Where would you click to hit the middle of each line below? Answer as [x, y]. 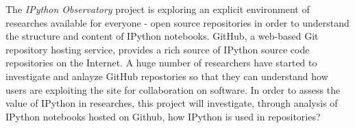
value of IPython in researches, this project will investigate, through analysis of [172, 103]
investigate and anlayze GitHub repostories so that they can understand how [167, 76]
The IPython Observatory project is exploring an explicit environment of [158, 9]
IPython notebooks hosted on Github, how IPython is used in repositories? [163, 116]
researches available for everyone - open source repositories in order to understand [177, 22]
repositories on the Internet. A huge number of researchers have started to [161, 63]
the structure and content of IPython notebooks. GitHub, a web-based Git [162, 36]
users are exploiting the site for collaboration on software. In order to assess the [173, 89]
